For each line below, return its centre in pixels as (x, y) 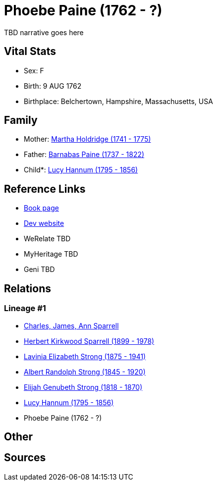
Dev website (44, 223)
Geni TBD (39, 269)
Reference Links (45, 189)
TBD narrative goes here (44, 32)
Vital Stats (30, 52)
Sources (25, 458)
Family (21, 120)
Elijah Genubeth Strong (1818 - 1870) (83, 387)
